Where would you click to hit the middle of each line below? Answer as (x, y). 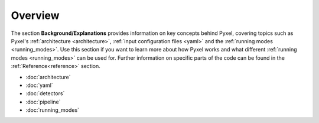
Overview (35, 15)
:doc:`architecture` (48, 77)
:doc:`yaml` (39, 85)
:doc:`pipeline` (43, 102)
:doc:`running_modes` (53, 110)
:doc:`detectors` (45, 93)
